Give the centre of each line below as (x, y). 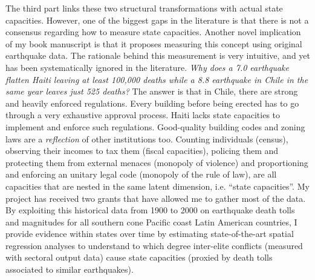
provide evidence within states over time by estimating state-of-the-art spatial (150, 234)
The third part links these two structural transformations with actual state (144, 8)
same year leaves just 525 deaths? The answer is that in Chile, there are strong (152, 91)
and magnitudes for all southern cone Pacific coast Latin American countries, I (151, 222)
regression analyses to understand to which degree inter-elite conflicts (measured (154, 245)
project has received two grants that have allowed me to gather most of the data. (156, 198)
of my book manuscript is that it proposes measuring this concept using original (154, 43)
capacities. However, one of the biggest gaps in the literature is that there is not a (157, 20)
